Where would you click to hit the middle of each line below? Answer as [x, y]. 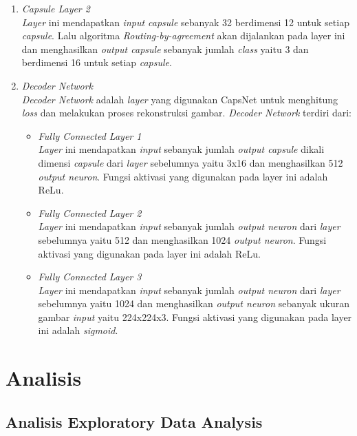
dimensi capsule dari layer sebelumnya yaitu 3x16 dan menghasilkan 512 [191, 162]
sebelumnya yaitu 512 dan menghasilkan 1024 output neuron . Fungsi [182, 239]
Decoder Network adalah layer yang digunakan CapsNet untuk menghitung [180, 99]
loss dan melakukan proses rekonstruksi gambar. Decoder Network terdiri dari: [186, 113]
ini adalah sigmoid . [78, 330]
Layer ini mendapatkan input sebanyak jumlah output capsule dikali [181, 149]
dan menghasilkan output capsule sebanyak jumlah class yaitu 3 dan [165, 49]
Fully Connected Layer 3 [90, 277]
